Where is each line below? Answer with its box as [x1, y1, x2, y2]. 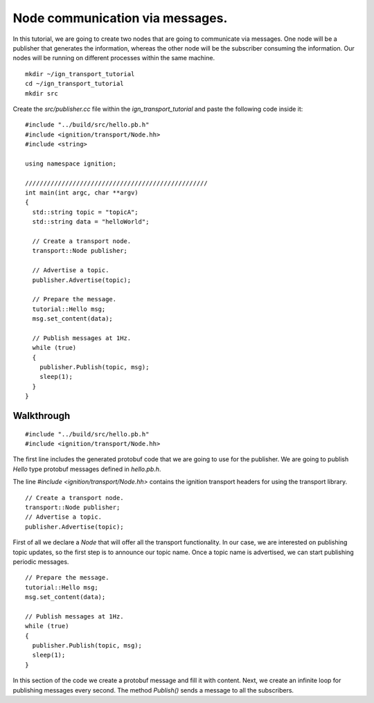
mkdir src [25, 89, 58, 97]
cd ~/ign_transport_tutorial [25, 80, 124, 88]
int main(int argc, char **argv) [25, 189, 139, 197]
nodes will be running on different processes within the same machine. [12, 54, 215, 62]
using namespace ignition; [25, 159, 117, 168]
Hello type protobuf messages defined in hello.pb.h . [12, 465, 161, 473]
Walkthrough [12, 410, 71, 422]
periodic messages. [12, 558, 69, 566]
